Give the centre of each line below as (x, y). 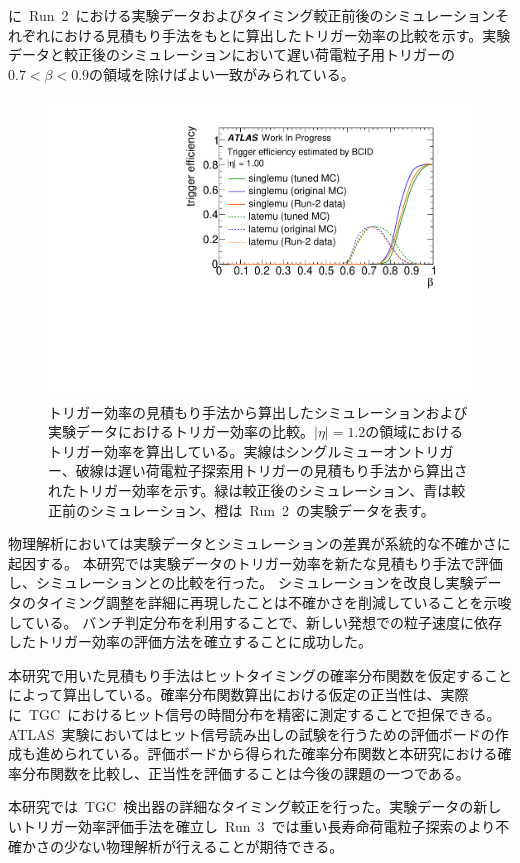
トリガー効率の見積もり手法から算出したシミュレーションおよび (258, 411)
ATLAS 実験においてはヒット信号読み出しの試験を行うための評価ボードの (251, 733)
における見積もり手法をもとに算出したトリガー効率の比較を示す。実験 (280, 34)
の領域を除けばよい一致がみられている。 (222, 73)
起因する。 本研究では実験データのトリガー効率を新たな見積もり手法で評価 (255, 562)
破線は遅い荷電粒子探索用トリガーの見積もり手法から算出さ (271, 470)
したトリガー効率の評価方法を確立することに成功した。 (190, 641)
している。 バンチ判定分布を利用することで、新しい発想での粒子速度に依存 (255, 621)
